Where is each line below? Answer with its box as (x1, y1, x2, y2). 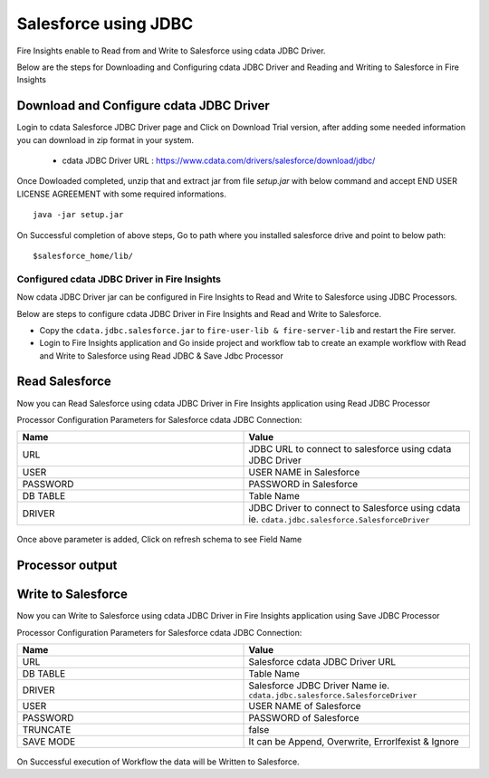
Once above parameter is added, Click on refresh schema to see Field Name (16, 534, 302, 545)
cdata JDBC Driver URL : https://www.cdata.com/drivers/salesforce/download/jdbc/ (62, 155, 376, 167)
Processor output (16, 558, 118, 573)
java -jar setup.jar (33, 209, 124, 220)
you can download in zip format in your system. (16, 134, 195, 145)
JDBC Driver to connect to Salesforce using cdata (248, 502, 461, 514)
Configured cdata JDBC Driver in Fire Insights (16, 273, 222, 285)
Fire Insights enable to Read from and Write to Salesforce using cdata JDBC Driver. (16, 45, 326, 56)
